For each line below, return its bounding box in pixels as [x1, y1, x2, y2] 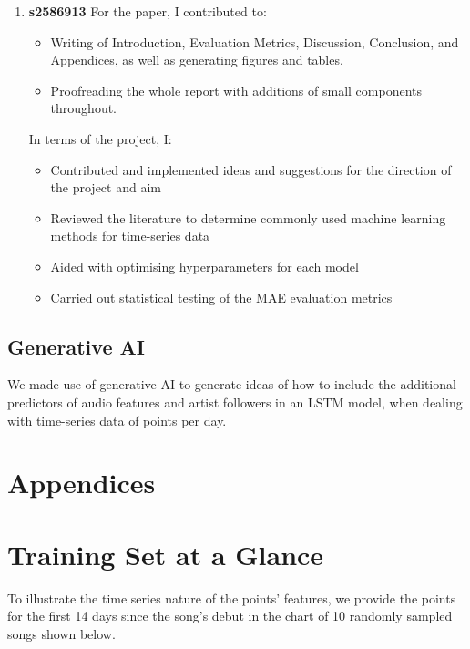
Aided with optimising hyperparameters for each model [50, 256, 359, 275]
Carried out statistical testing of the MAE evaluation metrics [50, 287, 393, 306]
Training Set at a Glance [7, 535, 324, 572]
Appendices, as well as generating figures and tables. [50, 50, 343, 69]
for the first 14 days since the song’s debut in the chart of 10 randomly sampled [7, 606, 453, 625]
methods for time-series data [50, 226, 210, 245]
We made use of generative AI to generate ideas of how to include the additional [7, 375, 456, 394]
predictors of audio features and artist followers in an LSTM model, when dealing [7, 392, 463, 411]
